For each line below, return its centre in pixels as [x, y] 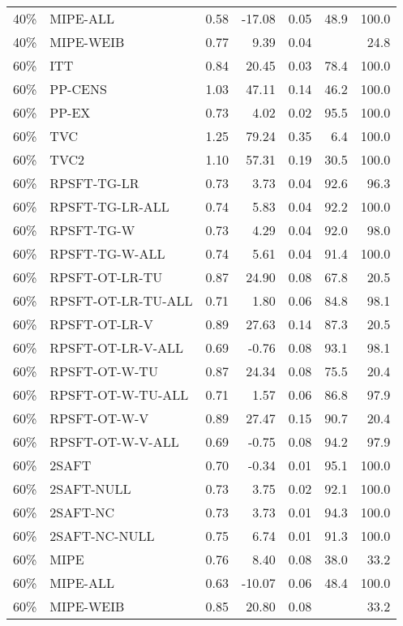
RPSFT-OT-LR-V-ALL [116, 347]
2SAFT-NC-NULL [102, 536]
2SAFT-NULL [90, 489]
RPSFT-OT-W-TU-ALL [119, 394]
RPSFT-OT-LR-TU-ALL [121, 300]
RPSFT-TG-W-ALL [107, 253]
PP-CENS [78, 89]
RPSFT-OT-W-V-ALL [114, 442]
